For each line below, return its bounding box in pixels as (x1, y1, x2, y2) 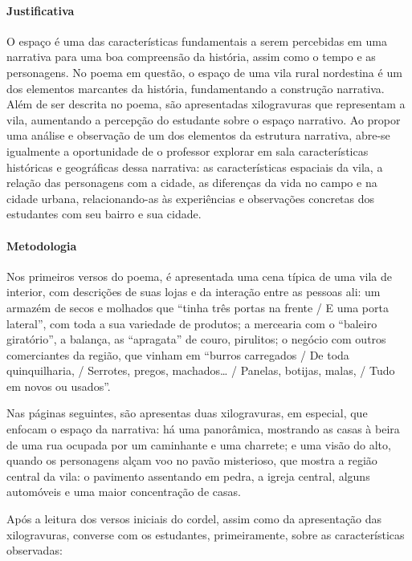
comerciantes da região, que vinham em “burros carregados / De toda (6, 346, 349, 363)
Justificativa (6, 2, 75, 18)
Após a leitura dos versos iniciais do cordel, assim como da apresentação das (6, 510, 382, 527)
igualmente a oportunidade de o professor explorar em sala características (6, 142, 369, 159)
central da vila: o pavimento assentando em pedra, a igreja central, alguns (6, 467, 370, 484)
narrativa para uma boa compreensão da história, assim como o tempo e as (6, 48, 376, 65)
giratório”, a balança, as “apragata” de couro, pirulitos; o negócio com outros (6, 331, 386, 348)
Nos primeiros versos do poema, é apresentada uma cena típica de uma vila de (6, 267, 392, 284)
